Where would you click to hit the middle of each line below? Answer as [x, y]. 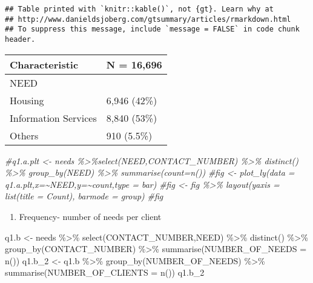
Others [24, 135]
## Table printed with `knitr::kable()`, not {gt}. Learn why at [139, 9]
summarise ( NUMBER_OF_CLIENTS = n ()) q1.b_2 [105, 272]
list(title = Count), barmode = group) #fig [84, 196]
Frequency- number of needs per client [90, 216]
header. [20, 39]
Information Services [53, 118]
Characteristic [44, 64]
